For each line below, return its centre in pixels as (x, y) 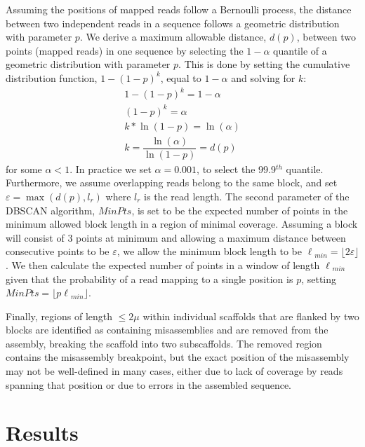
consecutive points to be (58, 251)
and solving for (263, 77)
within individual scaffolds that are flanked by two (251, 316)
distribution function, (52, 77)
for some (24, 169)
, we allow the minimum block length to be (209, 251)
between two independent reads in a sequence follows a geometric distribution (173, 23)
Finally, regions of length (59, 316)
